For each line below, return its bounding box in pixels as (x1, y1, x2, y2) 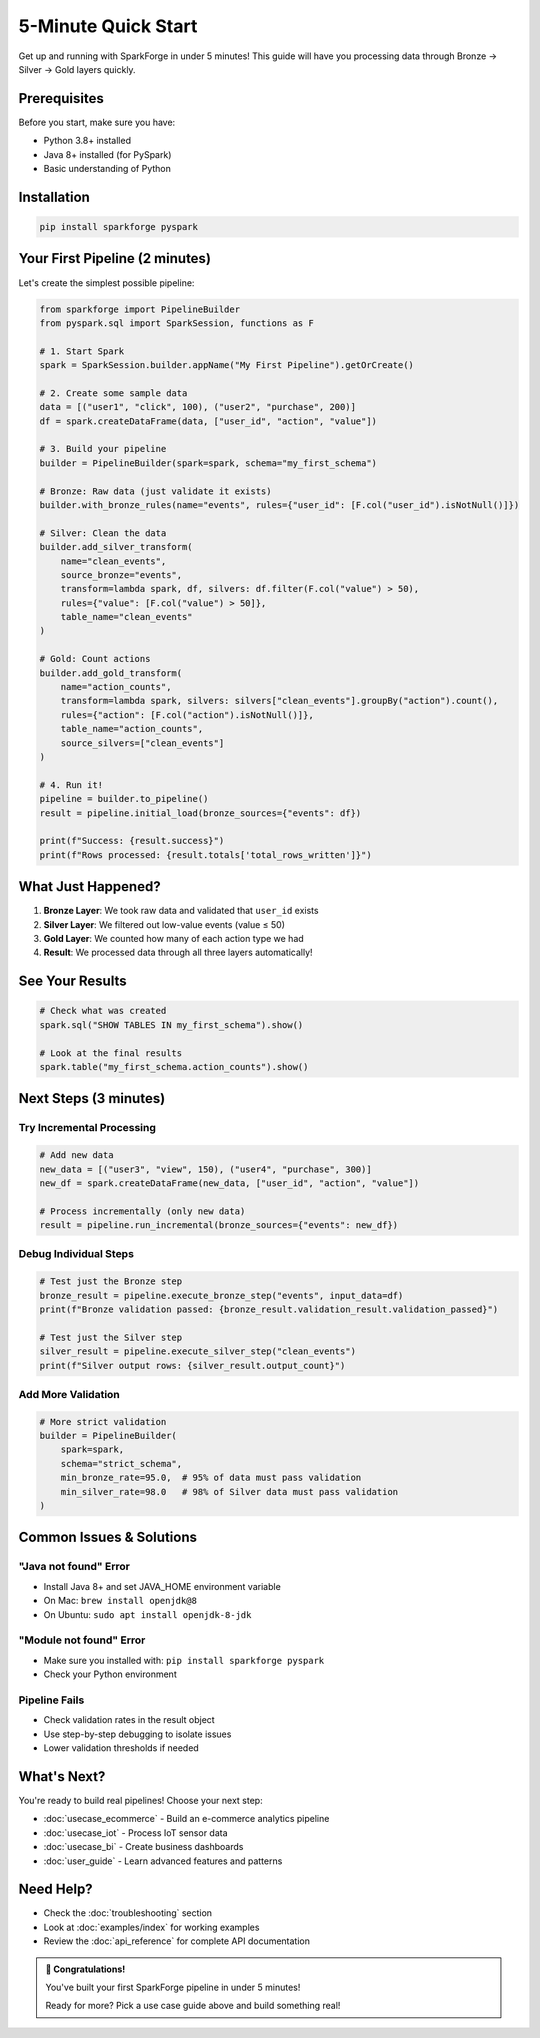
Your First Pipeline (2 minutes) (18, 250, 212, 267)
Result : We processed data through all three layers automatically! (43, 946, 314, 959)
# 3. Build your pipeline (39, 443, 167, 455)
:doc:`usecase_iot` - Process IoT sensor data (43, 1826, 229, 1839)
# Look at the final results (39, 1047, 183, 1059)
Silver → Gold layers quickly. (18, 63, 136, 75)
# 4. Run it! (39, 779, 104, 790)
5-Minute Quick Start (18, 15, 198, 37)
